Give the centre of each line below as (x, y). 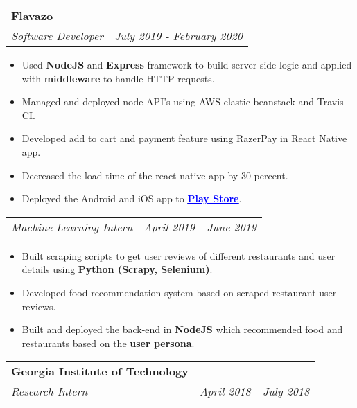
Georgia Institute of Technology (100, 371)
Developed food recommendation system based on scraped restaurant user (179, 292)
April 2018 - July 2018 (255, 391)
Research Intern (50, 391)
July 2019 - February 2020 (179, 36)
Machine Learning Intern (72, 227)
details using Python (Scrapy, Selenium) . (117, 269)
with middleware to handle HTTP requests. (118, 78)
